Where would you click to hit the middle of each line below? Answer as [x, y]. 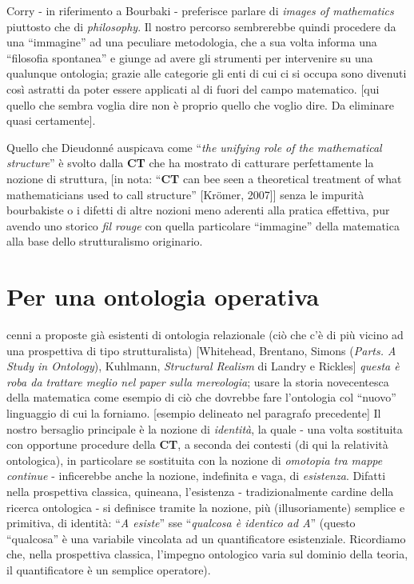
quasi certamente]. [51, 120]
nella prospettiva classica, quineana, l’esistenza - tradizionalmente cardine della [200, 491]
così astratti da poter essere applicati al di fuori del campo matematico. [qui [193, 88]
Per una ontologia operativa [163, 296]
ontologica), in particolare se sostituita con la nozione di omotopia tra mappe [195, 460]
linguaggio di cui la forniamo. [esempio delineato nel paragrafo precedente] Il [194, 413]
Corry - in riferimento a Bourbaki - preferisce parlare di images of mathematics [200, 10]
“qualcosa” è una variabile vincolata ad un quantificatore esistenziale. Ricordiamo [206, 538]
